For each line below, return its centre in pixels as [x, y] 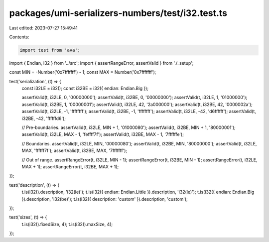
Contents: [19, 37]
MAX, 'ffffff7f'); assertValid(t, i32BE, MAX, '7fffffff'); [74, 151]
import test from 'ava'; [50, 50]
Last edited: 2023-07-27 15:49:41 [44, 28]
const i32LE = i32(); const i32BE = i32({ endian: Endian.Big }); [85, 88]
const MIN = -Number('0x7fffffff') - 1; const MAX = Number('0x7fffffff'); [83, 72]
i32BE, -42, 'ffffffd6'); [44, 118]
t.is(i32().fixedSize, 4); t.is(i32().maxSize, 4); [67, 224]
